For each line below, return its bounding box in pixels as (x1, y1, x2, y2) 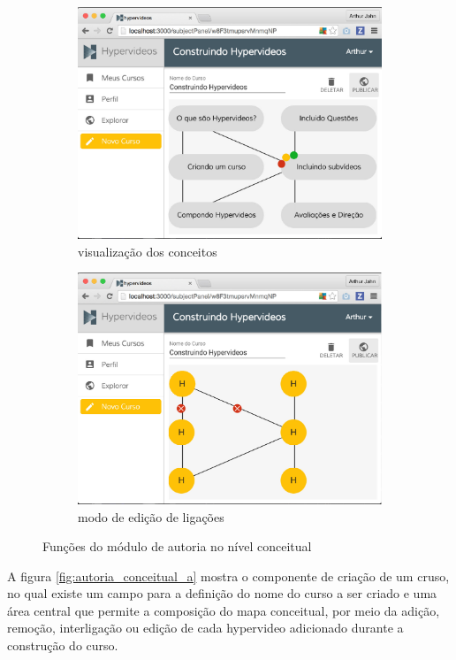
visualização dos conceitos (78, 242, 217, 260)
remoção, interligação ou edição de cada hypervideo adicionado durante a (7, 618, 404, 637)
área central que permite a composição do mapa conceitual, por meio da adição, (7, 601, 440, 619)
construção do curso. (7, 636, 118, 655)
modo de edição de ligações (78, 507, 224, 526)
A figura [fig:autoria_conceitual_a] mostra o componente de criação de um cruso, (7, 566, 450, 585)
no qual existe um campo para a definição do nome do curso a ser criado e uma (7, 584, 437, 602)
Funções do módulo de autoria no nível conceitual (42, 537, 312, 556)
